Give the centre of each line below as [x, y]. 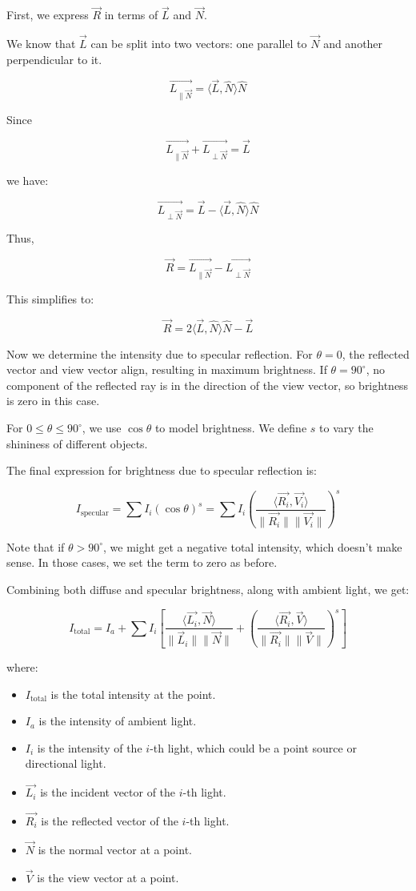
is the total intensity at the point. [133, 694]
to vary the [346, 428]
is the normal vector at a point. [115, 849]
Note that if [36, 546]
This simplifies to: [50, 298]
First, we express [48, 15]
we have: [28, 180]
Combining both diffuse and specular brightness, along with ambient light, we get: [208, 589]
